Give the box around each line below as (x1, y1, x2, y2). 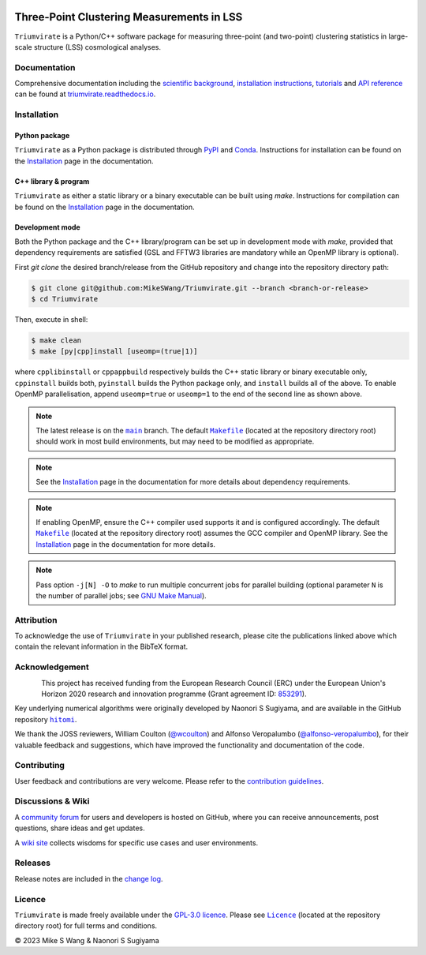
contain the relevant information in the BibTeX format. (14, 642, 189, 651)
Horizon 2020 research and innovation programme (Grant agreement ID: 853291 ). (41, 689, 307, 698)
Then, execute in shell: (14, 315, 88, 324)
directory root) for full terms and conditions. (14, 921, 158, 931)
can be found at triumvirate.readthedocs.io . (14, 89, 156, 99)
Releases (14, 857, 51, 868)
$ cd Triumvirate (31, 294, 99, 304)
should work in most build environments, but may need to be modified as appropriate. (35, 436, 315, 446)
